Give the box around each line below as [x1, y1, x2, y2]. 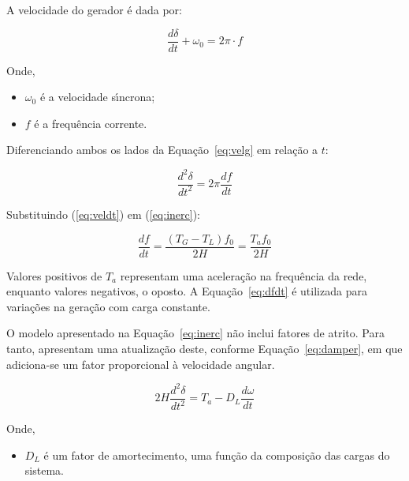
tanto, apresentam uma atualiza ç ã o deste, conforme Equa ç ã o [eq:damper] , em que [6, 340, 403, 356]
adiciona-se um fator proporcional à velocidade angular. [6, 355, 275, 372]
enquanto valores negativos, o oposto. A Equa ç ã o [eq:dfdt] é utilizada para [6, 283, 367, 299]
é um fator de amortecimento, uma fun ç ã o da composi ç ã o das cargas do [43, 446, 390, 463]
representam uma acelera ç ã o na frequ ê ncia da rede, [120, 267, 367, 284]
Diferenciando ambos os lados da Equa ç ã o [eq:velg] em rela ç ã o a [6, 141, 318, 158]
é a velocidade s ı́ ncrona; [39, 88, 155, 105]
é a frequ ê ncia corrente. [34, 115, 147, 131]
